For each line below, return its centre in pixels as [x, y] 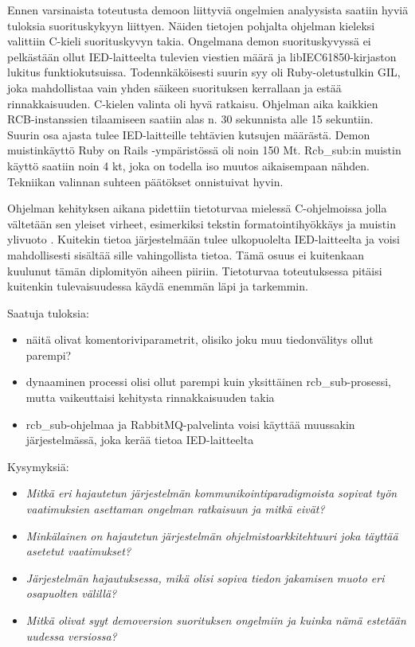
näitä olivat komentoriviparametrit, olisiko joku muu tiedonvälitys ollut [200, 339]
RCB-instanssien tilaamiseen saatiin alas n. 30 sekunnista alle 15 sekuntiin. [190, 119]
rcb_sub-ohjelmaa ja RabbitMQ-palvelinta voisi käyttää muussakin [190, 424]
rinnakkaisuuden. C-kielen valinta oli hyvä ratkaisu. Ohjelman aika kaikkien [193, 103]
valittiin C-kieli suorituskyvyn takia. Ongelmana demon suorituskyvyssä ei [189, 41]
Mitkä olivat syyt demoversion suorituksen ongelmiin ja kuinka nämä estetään [216, 620]
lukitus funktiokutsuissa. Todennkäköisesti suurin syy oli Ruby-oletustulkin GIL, [204, 72]
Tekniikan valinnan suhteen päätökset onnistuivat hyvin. [145, 181]
